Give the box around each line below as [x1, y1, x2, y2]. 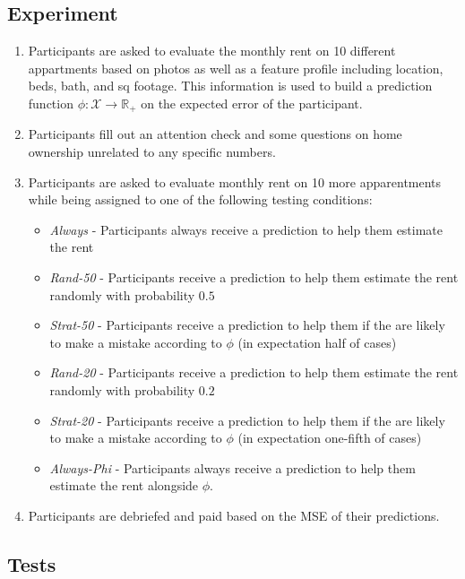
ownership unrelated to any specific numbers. [28, 143, 276, 161]
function [28, 93, 73, 112]
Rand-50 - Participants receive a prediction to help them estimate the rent [49, 268, 459, 286]
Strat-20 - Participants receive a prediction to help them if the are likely [49, 410, 445, 429]
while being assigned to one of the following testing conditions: [28, 190, 373, 209]
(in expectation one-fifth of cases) [237, 428, 422, 447]
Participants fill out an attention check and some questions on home [28, 125, 402, 143]
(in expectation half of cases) [237, 333, 397, 351]
